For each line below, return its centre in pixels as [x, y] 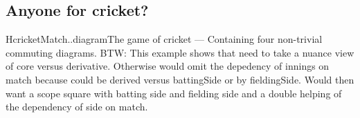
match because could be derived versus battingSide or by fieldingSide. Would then [180, 79]
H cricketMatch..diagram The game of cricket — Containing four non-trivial [164, 39]
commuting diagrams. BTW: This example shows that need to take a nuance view [180, 52]
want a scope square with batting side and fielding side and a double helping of [174, 93]
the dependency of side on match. [77, 107]
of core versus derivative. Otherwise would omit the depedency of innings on [168, 66]
